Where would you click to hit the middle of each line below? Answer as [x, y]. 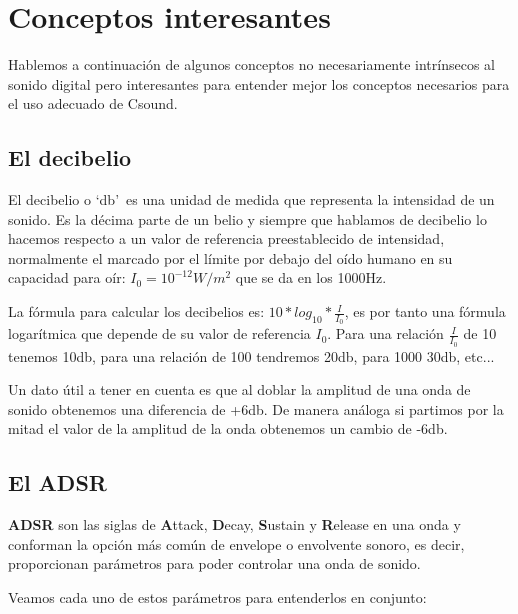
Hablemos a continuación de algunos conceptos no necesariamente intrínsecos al [251, 64]
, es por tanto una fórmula [425, 311]
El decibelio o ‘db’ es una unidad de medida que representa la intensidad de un [251, 199]
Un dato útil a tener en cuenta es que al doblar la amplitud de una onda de [239, 389]
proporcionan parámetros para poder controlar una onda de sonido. [214, 563]
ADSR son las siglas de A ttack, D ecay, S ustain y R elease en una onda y [234, 524]
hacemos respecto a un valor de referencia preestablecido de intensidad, [226, 238]
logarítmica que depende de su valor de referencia [159, 333]
